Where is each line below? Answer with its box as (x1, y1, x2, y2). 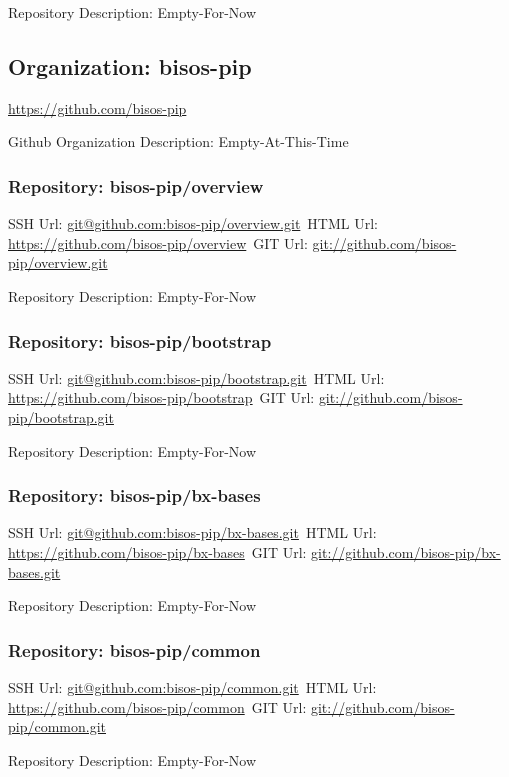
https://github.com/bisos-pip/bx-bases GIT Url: (8, 541, 307, 562)
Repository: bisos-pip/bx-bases (8, 483, 261, 508)
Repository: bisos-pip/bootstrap (8, 328, 272, 353)
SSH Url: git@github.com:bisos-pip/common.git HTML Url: (8, 676, 377, 697)
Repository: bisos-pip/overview (8, 173, 264, 198)
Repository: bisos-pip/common (8, 637, 261, 662)
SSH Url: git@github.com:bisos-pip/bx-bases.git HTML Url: (8, 522, 377, 543)
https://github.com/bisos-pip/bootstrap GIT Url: (8, 387, 315, 408)
